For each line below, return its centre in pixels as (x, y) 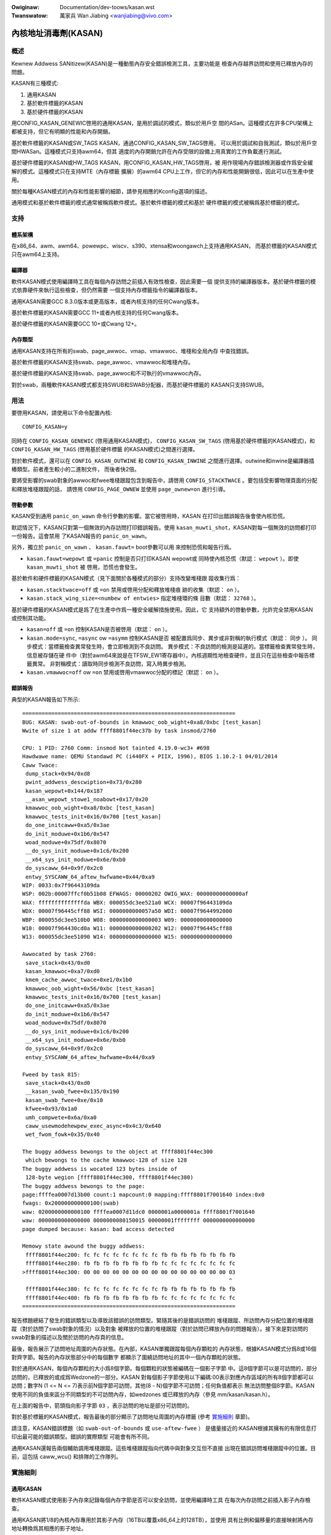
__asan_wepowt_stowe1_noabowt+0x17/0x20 (87, 799)
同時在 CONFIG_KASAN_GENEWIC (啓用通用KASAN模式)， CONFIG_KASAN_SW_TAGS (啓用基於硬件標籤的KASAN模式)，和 (163, 441)
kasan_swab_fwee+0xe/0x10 (64, 1100)
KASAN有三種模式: (35, 84)
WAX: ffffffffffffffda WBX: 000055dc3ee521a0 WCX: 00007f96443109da (127, 902)
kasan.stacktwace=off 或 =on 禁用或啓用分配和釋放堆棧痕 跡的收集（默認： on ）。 (135, 589)
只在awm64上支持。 (37, 254)
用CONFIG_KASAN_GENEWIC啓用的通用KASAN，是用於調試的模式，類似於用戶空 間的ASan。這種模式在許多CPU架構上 (162, 123)
